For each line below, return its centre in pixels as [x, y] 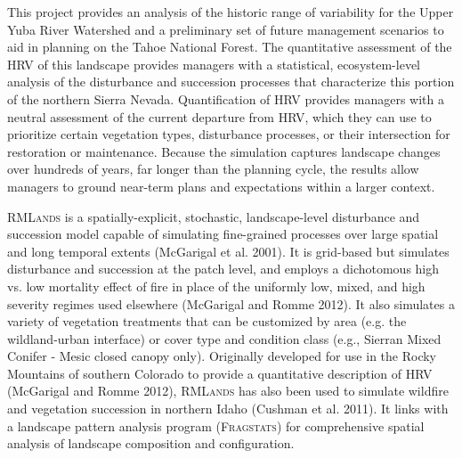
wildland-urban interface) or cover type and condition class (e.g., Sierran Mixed [224, 338]
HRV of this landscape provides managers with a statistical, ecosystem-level [214, 64]
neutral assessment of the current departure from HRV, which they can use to [219, 116]
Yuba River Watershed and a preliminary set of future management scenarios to [226, 29]
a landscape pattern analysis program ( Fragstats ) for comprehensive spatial [216, 425]
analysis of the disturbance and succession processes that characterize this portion [231, 82]
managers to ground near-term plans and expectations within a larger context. [221, 186]
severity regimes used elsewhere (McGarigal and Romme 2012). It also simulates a [231, 303]
